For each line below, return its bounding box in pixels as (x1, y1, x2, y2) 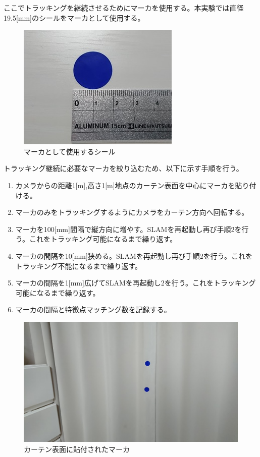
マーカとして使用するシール (24, 146, 116, 156)
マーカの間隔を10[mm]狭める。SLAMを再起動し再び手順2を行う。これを (15, 250, 252, 261)
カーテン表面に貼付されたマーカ (24, 444, 130, 454)
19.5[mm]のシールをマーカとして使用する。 (4, 12, 145, 23)
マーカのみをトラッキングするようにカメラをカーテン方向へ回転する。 (15, 207, 249, 217)
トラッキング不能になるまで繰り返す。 (15, 260, 142, 271)
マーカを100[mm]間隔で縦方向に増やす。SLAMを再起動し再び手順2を (15, 223, 242, 234)
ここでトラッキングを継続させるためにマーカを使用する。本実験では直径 (4, 3, 244, 13)
